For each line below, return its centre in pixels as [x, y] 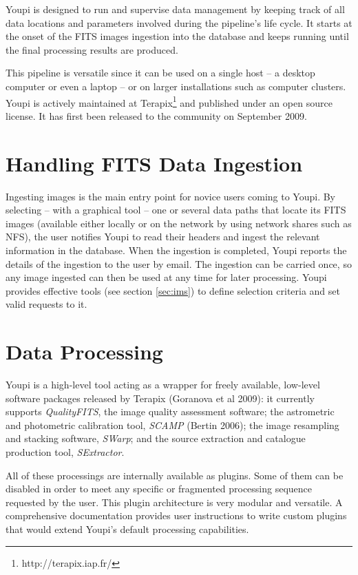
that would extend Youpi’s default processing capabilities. [127, 529]
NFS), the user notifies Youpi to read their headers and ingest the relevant [163, 237]
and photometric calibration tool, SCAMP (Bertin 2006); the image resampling [172, 425]
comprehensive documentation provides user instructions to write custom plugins [176, 515]
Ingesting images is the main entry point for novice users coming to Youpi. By [171, 196]
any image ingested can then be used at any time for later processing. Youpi [166, 277]
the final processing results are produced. [92, 49]
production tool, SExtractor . [65, 451]
